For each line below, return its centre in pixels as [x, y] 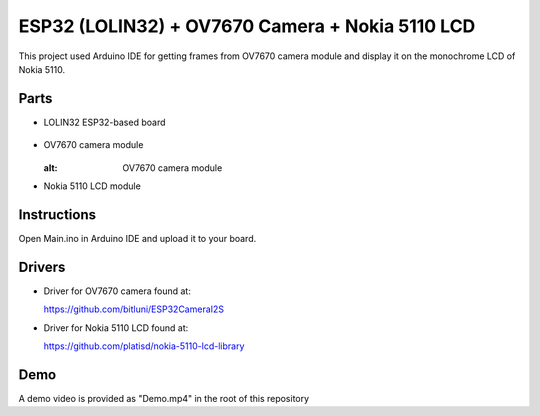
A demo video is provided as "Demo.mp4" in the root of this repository [164, 398]
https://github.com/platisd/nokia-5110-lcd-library [144, 346]
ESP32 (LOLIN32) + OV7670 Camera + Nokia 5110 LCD [247, 26]
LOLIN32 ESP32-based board [104, 122]
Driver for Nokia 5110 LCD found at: [116, 327]
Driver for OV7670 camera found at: [117, 291]
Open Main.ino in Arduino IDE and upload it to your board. [137, 238]
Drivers [42, 266]
